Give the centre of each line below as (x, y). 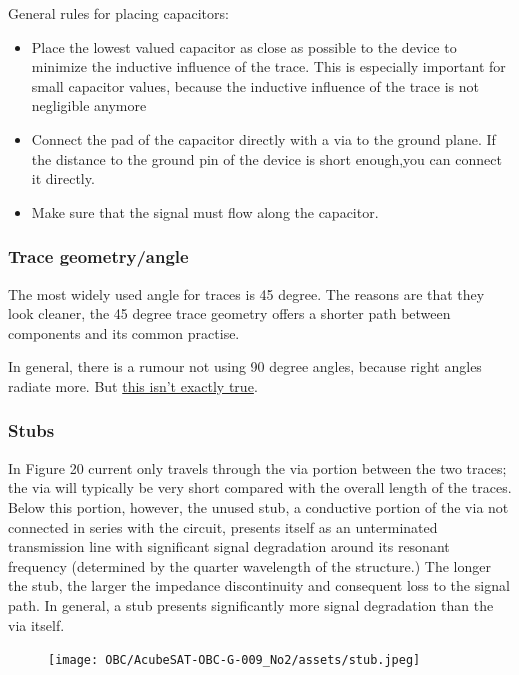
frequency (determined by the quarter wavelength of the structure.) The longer (249, 565)
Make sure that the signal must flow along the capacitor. (205, 211)
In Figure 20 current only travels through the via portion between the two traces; (257, 467)
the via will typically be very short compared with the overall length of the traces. (260, 487)
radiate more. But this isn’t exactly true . (133, 385)
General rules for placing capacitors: (118, 13)
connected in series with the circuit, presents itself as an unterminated (223, 526)
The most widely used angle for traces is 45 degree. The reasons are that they (246, 293)
